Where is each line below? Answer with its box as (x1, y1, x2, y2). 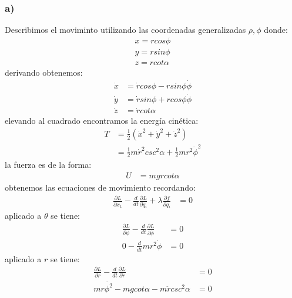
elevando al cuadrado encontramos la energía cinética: (5, 114, 199, 127)
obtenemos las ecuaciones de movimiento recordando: (5, 181, 196, 194)
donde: (264, 23, 288, 36)
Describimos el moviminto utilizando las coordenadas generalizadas (5, 23, 246, 36)
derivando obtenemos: (5, 66, 83, 78)
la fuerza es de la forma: (5, 158, 92, 171)
